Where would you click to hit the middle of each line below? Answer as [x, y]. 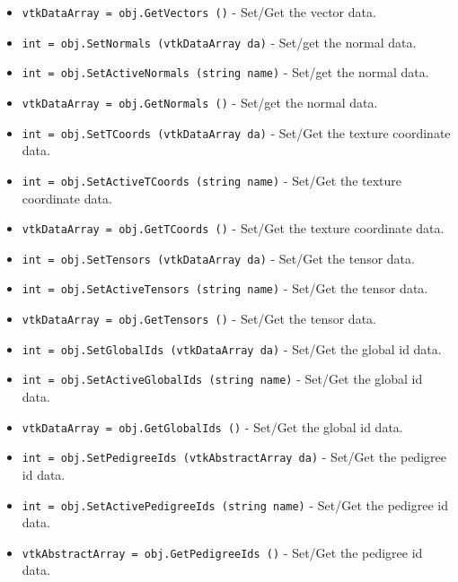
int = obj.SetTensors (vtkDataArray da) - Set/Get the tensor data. [218, 258]
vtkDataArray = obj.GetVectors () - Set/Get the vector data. [199, 12]
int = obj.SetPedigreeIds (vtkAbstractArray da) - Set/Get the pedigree [234, 457]
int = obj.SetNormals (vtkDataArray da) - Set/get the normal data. [219, 42]
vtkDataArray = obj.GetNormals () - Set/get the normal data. [200, 102]
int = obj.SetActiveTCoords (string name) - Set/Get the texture [211, 180]
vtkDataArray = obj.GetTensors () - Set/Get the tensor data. [199, 319]
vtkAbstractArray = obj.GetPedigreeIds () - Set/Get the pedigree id [222, 552]
